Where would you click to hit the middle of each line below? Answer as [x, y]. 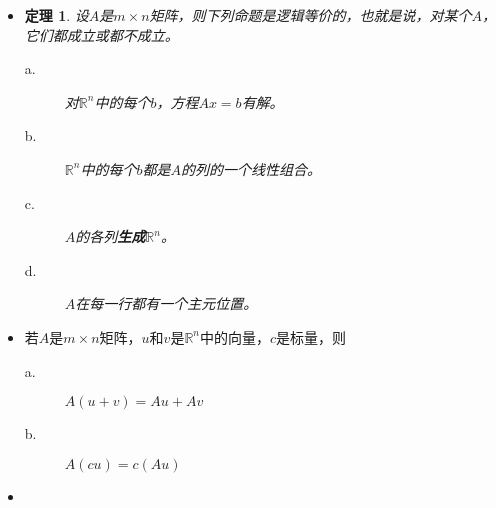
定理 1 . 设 [56, 15]
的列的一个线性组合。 [250, 168]
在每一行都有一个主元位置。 [166, 303]
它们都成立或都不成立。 [101, 34]
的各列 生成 [110, 236]
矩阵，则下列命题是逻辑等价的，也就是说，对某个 [310, 15]
